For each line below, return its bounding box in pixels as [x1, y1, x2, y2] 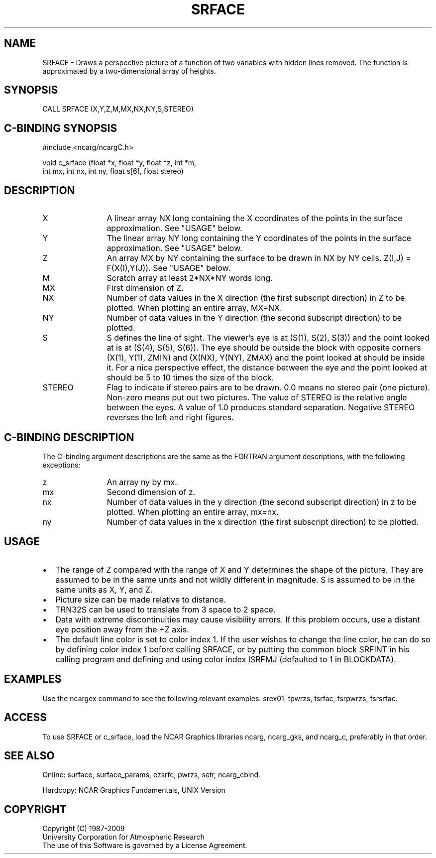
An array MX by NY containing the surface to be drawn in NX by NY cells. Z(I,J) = [107, 253, 411, 263]
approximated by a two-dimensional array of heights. [42, 66, 216, 75]
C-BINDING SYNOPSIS [4, 122, 117, 134]
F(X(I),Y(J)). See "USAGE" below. [107, 263, 231, 273]
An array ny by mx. [107, 477, 177, 487]
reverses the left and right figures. [107, 412, 234, 423]
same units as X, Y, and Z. [55, 584, 153, 595]
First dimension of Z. [107, 283, 184, 293]
